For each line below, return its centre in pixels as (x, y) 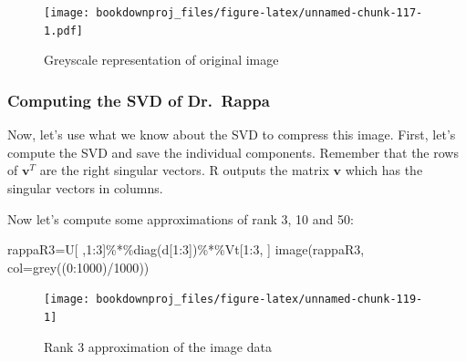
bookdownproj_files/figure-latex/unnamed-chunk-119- (259, 300)
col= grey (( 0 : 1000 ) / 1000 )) (78, 267)
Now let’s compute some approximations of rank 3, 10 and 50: (181, 218)
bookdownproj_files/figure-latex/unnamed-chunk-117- (259, 13)
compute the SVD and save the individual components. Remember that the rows (233, 152)
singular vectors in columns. (85, 187)
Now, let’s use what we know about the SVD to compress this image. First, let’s (232, 134)
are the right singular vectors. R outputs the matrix (184, 170)
